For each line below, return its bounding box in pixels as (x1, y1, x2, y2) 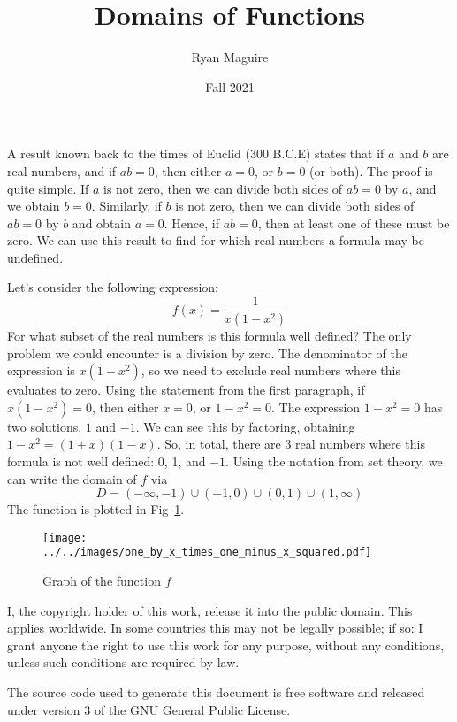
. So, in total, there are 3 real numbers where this (156, 434, 425, 453)
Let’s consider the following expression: (7, 278, 218, 296)
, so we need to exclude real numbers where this (141, 361, 400, 380)
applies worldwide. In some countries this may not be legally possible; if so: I (7, 618, 423, 637)
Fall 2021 (205, 77, 255, 96)
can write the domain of (7, 469, 137, 488)
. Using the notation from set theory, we (225, 451, 443, 470)
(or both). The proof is (309, 161, 433, 180)
